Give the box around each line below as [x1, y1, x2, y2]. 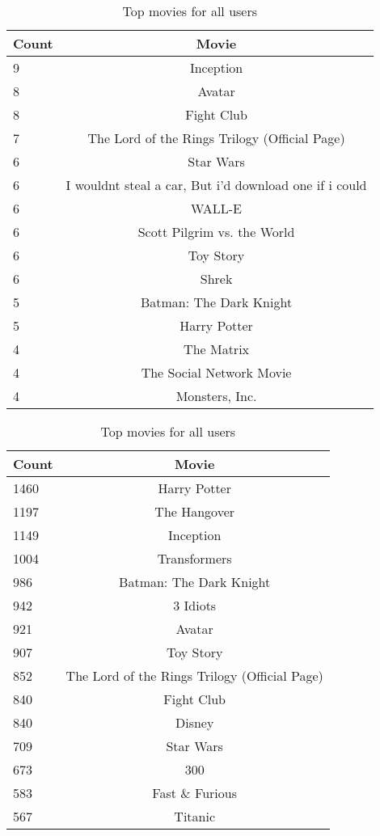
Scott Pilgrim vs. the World [137, 222, 295, 241]
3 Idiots [173, 596, 217, 614]
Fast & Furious [152, 783, 238, 802]
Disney [175, 713, 214, 732]
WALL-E [191, 199, 242, 217]
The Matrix [184, 340, 250, 358]
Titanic [174, 807, 216, 825]
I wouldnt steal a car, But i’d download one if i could [65, 175, 367, 194]
